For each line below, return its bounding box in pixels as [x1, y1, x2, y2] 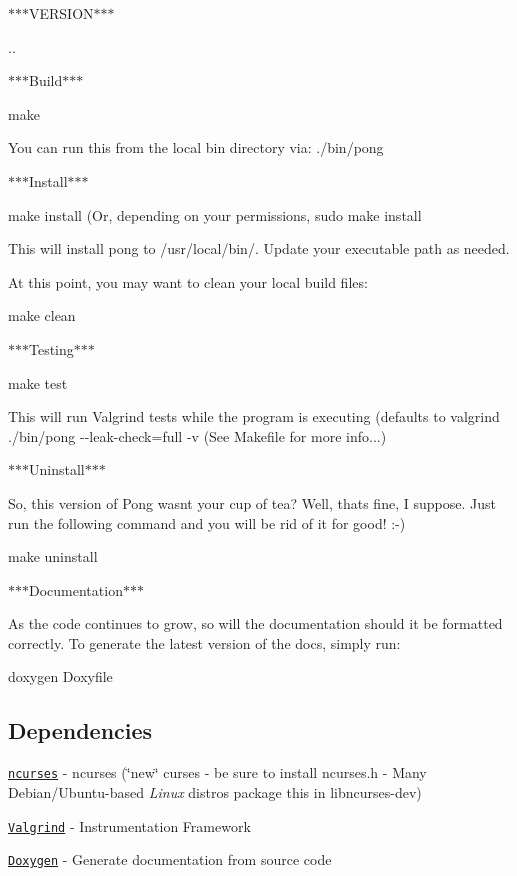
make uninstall [8, 546, 98, 567]
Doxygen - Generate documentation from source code [8, 849, 332, 870]
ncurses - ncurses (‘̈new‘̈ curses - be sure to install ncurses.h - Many [8, 762, 427, 783]
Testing [29, 338, 74, 359]
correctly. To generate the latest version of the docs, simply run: [8, 632, 401, 653]
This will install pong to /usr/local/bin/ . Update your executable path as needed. [8, 238, 510, 259]
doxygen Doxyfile [8, 666, 113, 687]
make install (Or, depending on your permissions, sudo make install [8, 204, 422, 225]
